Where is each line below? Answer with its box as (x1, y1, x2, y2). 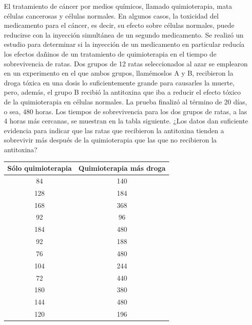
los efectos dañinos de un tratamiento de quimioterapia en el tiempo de (4, 48, 216, 59)
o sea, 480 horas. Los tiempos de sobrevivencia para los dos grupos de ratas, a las (4, 106, 247, 116)
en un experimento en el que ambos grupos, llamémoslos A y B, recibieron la (4, 68, 233, 78)
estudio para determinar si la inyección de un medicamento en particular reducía (4, 39, 245, 49)
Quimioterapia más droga (78, 163, 166, 173)
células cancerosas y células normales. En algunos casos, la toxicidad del (4, 10, 219, 20)
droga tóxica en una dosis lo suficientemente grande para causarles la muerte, (4, 77, 235, 87)
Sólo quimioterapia (7, 163, 72, 173)
